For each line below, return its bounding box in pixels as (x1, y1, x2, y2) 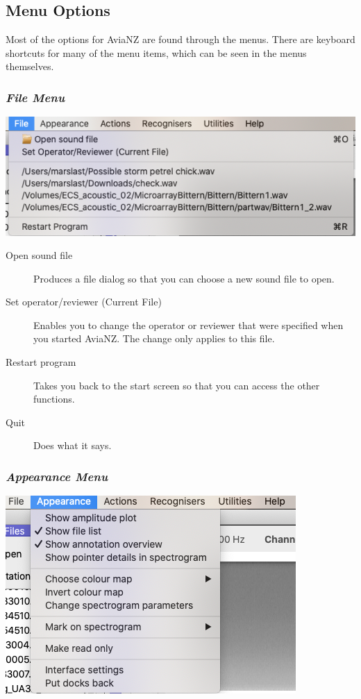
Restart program (6, 355, 76, 369)
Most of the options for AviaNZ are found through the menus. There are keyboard (6, 32, 355, 47)
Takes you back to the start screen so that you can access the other (33, 378, 320, 392)
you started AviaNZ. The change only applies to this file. (33, 331, 275, 346)
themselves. (6, 59, 54, 74)
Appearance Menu (6, 467, 108, 485)
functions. (33, 391, 75, 406)
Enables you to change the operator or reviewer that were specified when (33, 317, 344, 332)
